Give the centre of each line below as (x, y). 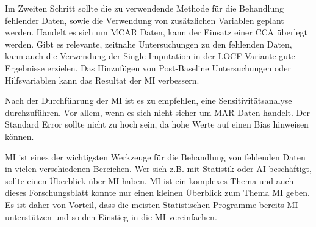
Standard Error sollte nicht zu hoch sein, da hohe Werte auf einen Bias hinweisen (157, 124)
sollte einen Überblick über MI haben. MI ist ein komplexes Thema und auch (149, 180)
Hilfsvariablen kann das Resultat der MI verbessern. (102, 80)
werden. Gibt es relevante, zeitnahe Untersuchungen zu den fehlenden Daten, (149, 44)
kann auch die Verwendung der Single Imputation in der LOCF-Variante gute (150, 56)
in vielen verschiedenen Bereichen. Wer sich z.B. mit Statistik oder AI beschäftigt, (158, 169)
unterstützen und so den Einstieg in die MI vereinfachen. (111, 216)
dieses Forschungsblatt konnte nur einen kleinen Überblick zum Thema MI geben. (157, 193)
